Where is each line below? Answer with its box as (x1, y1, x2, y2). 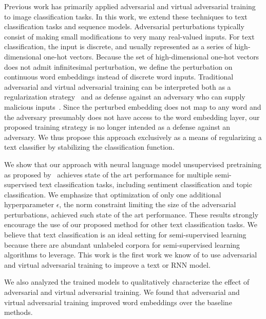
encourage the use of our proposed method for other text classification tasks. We (4, 219, 257, 230)
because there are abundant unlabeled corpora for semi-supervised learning (4, 239, 240, 250)
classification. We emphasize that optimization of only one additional (4, 189, 221, 200)
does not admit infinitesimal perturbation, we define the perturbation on (4, 61, 233, 72)
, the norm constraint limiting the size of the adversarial (59, 199, 236, 210)
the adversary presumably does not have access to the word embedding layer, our (4, 111, 260, 122)
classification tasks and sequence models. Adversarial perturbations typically (4, 21, 244, 32)
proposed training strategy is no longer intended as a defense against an (4, 122, 231, 132)
